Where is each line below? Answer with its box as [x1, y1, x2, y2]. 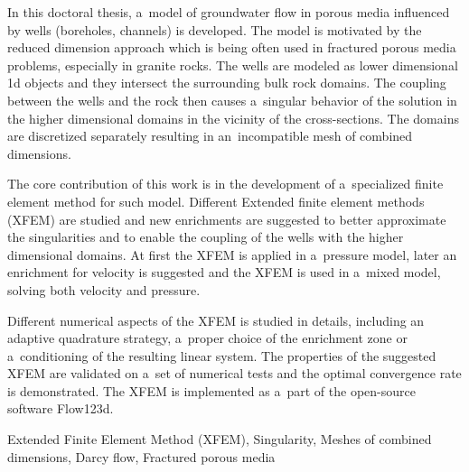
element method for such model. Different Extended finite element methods [7, 191, 425, 210]
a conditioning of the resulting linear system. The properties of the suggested [7, 346, 436, 365]
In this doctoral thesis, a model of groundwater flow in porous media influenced [7, 3, 450, 21]
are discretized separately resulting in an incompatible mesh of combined [7, 126, 413, 145]
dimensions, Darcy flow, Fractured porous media [7, 447, 276, 466]
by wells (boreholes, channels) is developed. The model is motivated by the [7, 20, 422, 39]
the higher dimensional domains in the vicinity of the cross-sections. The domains [7, 108, 459, 127]
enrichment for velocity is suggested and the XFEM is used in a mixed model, [7, 263, 441, 282]
